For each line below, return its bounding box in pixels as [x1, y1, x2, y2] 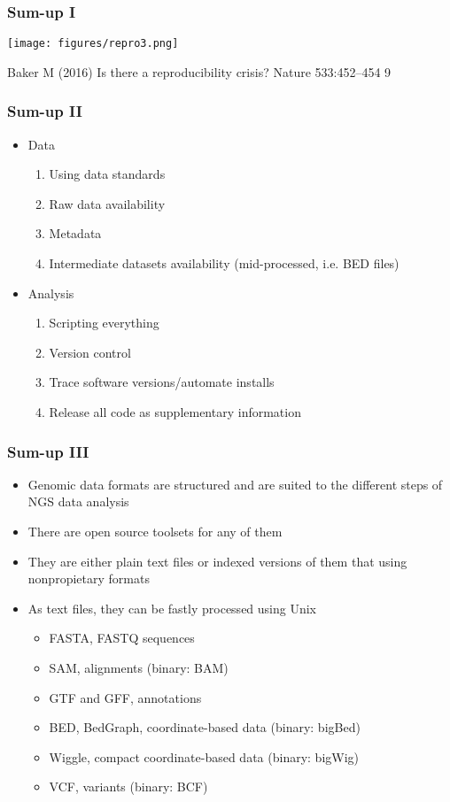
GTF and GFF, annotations [49, 688, 202, 706]
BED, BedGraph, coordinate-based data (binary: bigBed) [49, 718, 361, 736]
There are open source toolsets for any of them [27, 522, 283, 541]
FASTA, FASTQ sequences [49, 628, 195, 647]
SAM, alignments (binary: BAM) [49, 659, 229, 676]
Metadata [49, 224, 102, 243]
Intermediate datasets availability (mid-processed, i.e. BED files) [49, 254, 400, 273]
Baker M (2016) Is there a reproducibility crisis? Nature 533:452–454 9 [7, 62, 392, 81]
